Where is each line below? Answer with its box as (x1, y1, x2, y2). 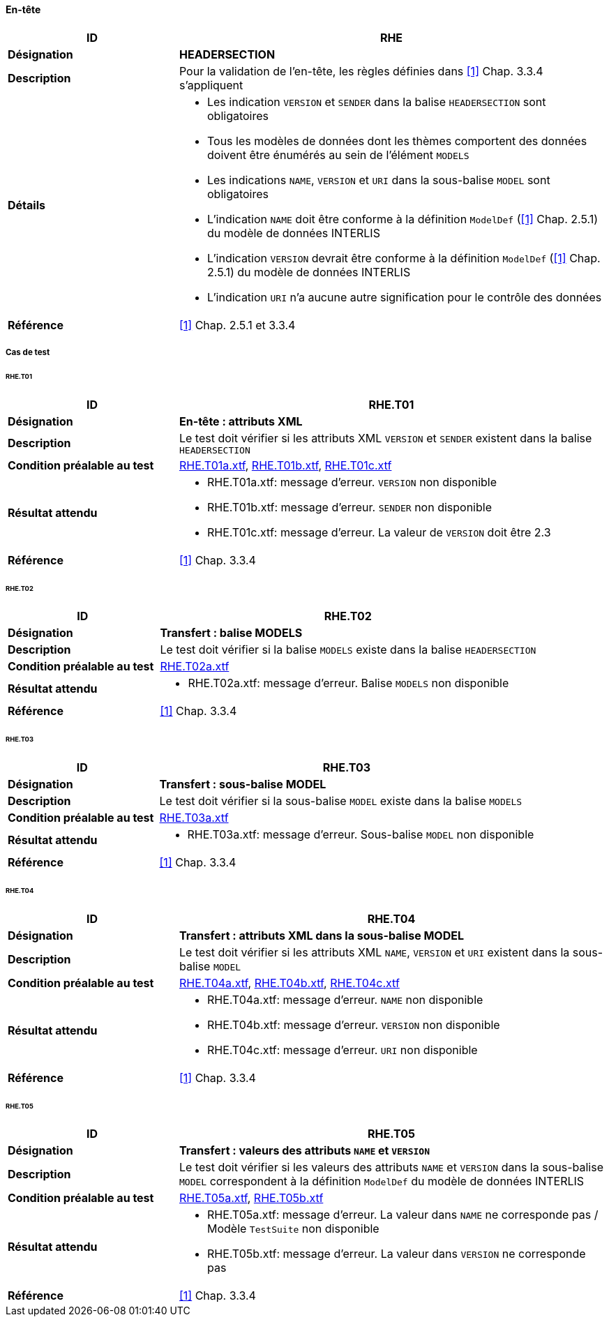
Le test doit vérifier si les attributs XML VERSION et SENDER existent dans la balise (179, 430, 592, 445)
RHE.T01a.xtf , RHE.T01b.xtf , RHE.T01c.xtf (179, 458, 392, 472)
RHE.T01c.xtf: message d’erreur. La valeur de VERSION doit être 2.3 (206, 525, 551, 539)
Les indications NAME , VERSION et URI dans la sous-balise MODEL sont (206, 172, 550, 187)
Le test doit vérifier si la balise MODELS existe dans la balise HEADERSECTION (160, 643, 536, 657)
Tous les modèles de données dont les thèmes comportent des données (206, 133, 587, 148)
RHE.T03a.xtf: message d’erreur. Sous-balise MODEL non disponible (187, 827, 534, 842)
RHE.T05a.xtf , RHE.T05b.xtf (179, 1191, 324, 1205)
